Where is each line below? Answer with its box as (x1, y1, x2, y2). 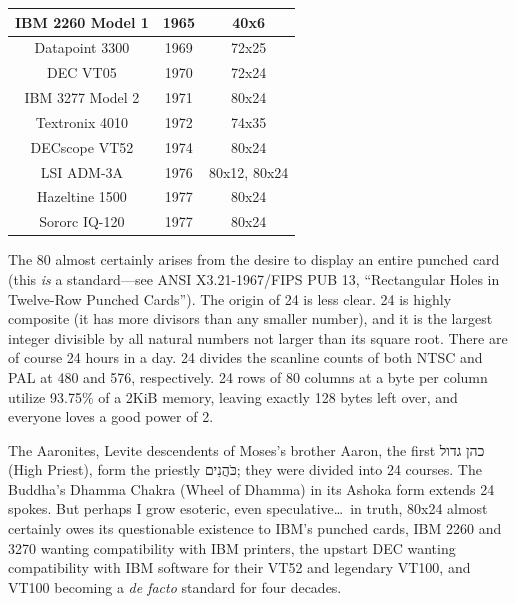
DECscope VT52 (30, 136, 134, 157)
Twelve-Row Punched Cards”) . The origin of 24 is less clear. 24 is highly (8, 288, 452, 309)
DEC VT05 (47, 62, 117, 83)
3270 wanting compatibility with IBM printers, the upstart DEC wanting (8, 537, 456, 558)
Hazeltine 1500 (36, 186, 127, 207)
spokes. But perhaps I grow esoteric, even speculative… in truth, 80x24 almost (8, 498, 488, 519)
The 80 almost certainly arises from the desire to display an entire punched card (8, 249, 500, 270)
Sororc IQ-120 (39, 211, 125, 232)
